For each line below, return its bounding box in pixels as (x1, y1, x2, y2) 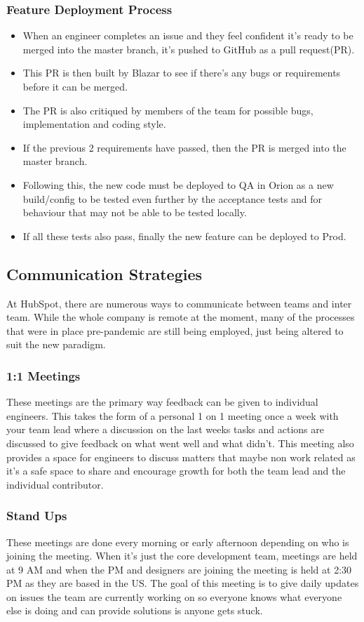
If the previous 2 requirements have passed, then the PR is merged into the (22, 140, 346, 154)
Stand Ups (6, 507, 67, 524)
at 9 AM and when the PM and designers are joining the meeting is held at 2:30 (6, 562, 352, 576)
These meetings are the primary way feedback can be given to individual (6, 395, 318, 409)
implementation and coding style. (22, 117, 166, 131)
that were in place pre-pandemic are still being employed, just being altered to (6, 323, 344, 338)
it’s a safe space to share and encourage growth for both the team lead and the (6, 463, 346, 478)
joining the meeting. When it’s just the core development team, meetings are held (6, 548, 358, 563)
